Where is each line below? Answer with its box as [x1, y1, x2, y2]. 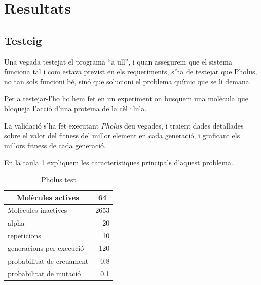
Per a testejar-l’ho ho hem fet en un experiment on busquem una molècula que [4, 93, 248, 104]
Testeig [4, 32, 42, 48]
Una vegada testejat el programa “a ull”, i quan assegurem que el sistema [4, 56, 233, 67]
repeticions [8, 230, 41, 241]
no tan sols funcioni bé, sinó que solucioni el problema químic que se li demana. [4, 76, 251, 86]
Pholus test [41, 174, 76, 184]
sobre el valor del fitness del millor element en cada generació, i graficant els [4, 130, 240, 141]
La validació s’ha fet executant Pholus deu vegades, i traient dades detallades [4, 120, 244, 131]
